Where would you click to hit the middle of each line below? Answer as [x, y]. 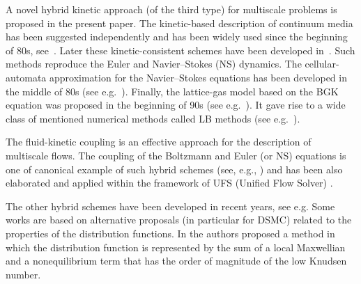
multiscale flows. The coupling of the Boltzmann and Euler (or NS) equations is [176, 155]
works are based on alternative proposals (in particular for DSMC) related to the [179, 220]
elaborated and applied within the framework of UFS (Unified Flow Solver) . [169, 183]
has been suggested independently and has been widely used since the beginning [177, 37]
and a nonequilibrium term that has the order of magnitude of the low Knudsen [176, 261]
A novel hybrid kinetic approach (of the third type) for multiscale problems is [171, 9]
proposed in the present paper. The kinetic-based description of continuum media [179, 23]
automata [26, 77]
